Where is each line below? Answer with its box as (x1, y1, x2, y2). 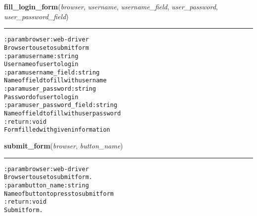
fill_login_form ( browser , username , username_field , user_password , (4, 1, 218, 11)
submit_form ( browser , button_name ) (4, 141, 123, 151)
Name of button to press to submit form (4, 190, 114, 197)
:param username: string (4, 52, 79, 60)
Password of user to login (4, 93, 79, 101)
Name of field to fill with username (4, 77, 107, 84)
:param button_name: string (4, 181, 89, 189)
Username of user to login (4, 61, 79, 68)
